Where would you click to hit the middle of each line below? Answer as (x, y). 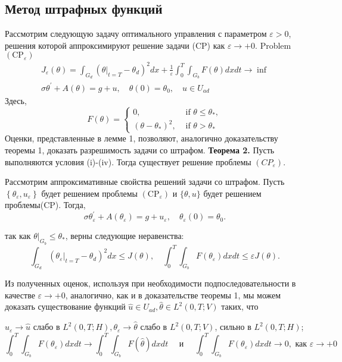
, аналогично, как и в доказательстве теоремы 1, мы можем (173, 295)
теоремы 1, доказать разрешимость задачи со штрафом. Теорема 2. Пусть (140, 149)
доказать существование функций (65, 306)
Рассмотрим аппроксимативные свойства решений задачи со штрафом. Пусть (145, 182)
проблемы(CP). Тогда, (45, 205)
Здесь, (16, 100)
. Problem (273, 45)
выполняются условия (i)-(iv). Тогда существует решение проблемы (128, 161)
